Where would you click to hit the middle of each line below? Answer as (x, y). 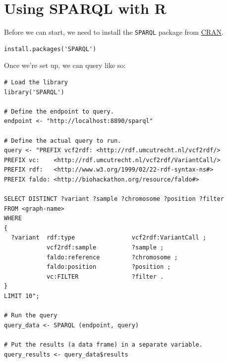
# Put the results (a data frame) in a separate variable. (103, 345)
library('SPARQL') (34, 92)
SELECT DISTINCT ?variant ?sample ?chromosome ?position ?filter (114, 199)
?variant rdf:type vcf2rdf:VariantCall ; (109, 238)
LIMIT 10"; (22, 296)
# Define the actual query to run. (63, 141)
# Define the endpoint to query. (59, 111)
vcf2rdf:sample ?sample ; (105, 248)
